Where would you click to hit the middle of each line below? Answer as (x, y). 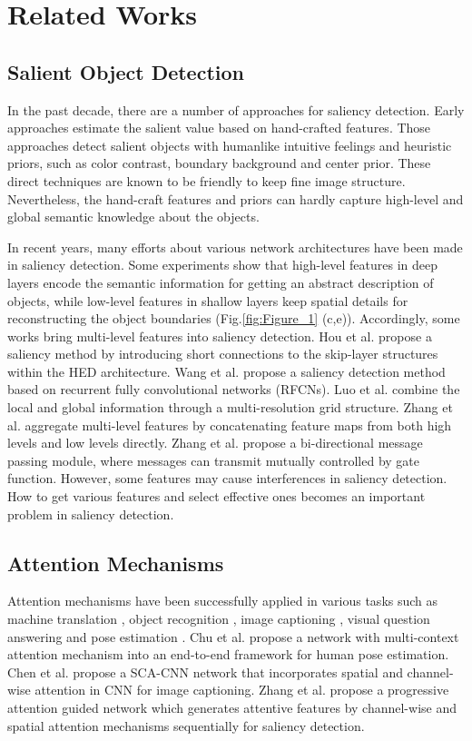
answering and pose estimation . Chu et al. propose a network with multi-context (233, 636)
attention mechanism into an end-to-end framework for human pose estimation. (228, 654)
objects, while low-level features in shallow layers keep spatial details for (208, 300)
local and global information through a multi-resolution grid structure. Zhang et (230, 407)
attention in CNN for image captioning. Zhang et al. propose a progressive (242, 690)
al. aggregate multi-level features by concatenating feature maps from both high (230, 425)
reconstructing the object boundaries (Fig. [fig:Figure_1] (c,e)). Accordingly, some (234, 318)
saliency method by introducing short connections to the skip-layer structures (223, 354)
